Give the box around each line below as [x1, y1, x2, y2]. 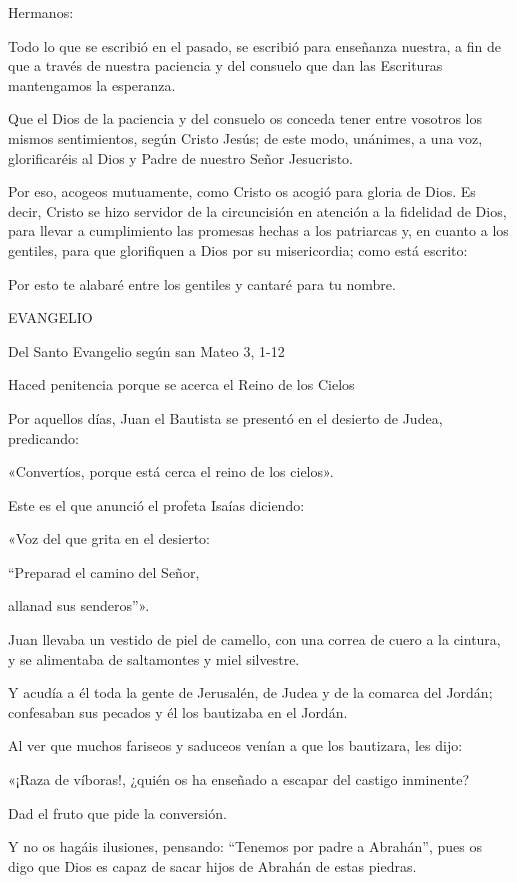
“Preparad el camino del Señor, [8, 561, 200, 582]
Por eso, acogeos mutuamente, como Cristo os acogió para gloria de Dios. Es [8, 181, 476, 202]
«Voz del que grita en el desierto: [8, 528, 210, 549]
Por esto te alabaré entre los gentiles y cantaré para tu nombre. [8, 273, 396, 294]
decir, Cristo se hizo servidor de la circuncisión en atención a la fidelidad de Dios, [8, 200, 507, 221]
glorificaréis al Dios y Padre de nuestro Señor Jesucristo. [8, 147, 353, 168]
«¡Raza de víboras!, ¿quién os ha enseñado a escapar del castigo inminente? [8, 769, 470, 790]
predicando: [8, 427, 79, 448]
